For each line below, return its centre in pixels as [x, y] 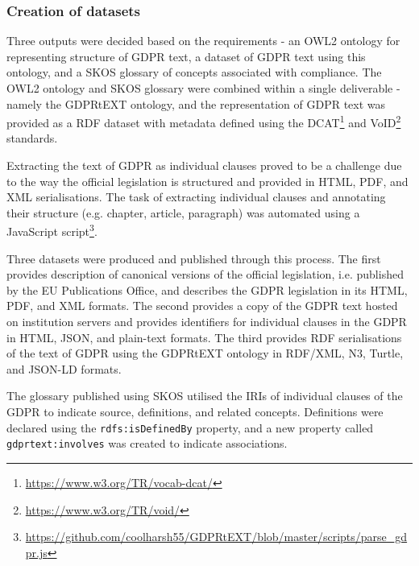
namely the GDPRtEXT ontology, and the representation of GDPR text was [196, 103]
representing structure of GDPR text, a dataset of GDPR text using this [186, 56]
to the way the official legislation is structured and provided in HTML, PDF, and [207, 181]
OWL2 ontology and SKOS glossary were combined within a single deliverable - [203, 88]
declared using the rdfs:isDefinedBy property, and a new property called [190, 427]
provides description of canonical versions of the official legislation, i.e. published [205, 274]
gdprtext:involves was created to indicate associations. [147, 443]
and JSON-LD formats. [64, 368]
